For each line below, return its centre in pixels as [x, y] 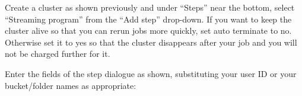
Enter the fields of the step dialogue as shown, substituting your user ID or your [151, 73]
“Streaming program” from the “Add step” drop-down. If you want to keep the [148, 19]
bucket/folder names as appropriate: [71, 85]
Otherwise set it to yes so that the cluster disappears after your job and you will [151, 42]
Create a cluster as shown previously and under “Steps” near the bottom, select [150, 7]
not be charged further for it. [58, 54]
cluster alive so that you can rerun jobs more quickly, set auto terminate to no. [148, 31]
